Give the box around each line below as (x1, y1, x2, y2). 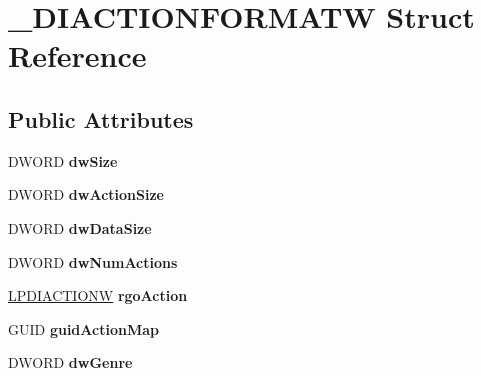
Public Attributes (8, 103, 194, 134)
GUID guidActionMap (8, 318, 159, 339)
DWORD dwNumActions (8, 251, 178, 272)
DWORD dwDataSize (8, 217, 152, 238)
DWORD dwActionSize (8, 184, 164, 205)
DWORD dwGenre (8, 352, 133, 373)
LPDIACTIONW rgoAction (8, 285, 188, 306)
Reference (8, 35, 147, 76)
